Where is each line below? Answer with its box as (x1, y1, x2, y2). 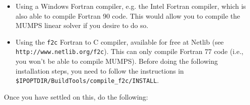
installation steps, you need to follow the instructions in (15, 65, 184, 76)
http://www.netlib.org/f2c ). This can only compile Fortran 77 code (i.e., (15, 46, 244, 56)
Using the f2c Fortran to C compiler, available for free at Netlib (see (15, 36, 224, 47)
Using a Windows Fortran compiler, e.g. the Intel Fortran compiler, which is (15, 1, 246, 11)
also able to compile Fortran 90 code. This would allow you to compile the (15, 10, 240, 21)
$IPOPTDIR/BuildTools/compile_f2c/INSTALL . (15, 75, 159, 85)
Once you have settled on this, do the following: (4, 91, 148, 102)
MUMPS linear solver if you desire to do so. (15, 20, 148, 30)
